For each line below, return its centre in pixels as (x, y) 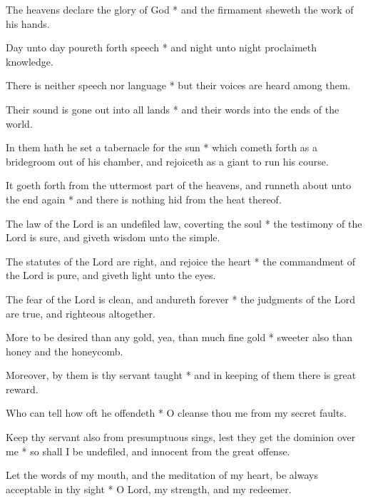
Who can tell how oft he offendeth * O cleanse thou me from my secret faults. (176, 413)
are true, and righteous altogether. (81, 313)
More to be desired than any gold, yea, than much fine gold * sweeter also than (179, 337)
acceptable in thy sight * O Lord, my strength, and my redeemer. (149, 489)
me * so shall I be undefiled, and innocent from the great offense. (148, 451)
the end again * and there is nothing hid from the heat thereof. (144, 199)
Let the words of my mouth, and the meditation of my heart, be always (162, 475)
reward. (22, 389)
